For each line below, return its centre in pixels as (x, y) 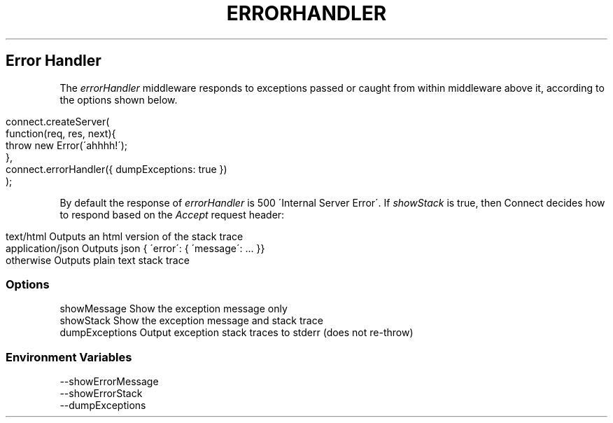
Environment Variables (69, 357)
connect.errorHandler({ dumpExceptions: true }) (117, 169)
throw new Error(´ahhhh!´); (67, 145)
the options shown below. (119, 99)
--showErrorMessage (109, 382)
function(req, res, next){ (61, 133)
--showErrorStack (101, 394)
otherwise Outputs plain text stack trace (98, 260)
